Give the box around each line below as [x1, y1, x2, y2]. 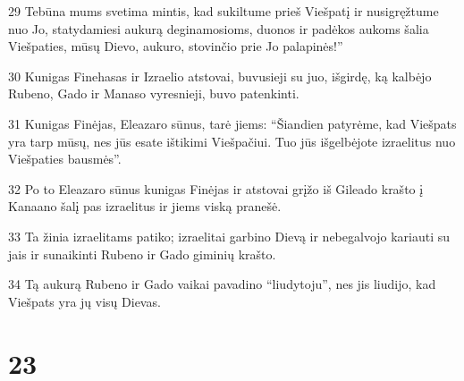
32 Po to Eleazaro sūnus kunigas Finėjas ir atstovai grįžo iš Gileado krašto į [8, 179, 424, 198]
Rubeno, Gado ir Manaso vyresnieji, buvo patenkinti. [8, 84, 299, 103]
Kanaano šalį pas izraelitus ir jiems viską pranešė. [8, 197, 282, 216]
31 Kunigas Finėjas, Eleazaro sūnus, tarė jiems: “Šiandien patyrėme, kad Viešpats [8, 114, 457, 132]
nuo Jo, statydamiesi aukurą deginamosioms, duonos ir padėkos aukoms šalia [8, 19, 429, 38]
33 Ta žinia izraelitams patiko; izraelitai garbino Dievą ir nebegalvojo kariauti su [8, 226, 451, 245]
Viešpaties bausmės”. [8, 149, 122, 168]
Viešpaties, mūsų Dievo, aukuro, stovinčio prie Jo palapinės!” [8, 37, 343, 55]
